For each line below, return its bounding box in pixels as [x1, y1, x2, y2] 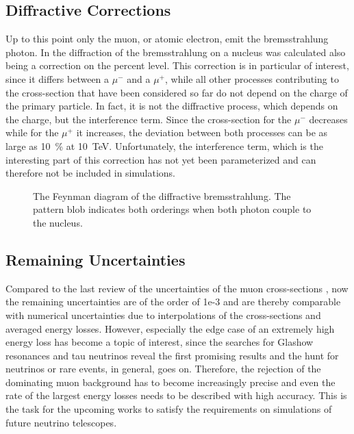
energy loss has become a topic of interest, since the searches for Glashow [5, 335, 314, 349]
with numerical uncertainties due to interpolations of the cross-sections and [5, 307, 321, 322]
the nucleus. [33, 215, 83, 229]
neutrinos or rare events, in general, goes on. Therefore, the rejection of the [5, 361, 321, 376]
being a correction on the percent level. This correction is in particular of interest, [5, 58, 349, 73]
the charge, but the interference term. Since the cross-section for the [5, 112, 292, 126]
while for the [5, 125, 59, 140]
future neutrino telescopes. [5, 415, 117, 429]
